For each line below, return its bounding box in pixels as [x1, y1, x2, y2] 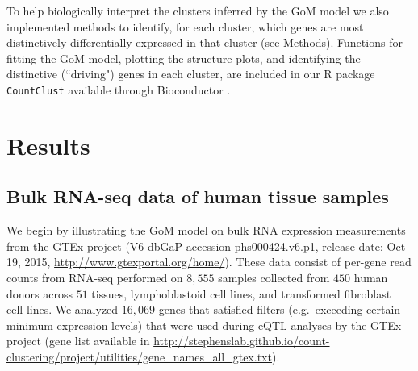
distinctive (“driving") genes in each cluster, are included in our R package [6, 65, 375, 82]
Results [6, 128, 90, 161]
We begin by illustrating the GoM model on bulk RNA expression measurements [6, 222, 406, 239]
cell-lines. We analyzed [6, 301, 119, 318]
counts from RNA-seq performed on [6, 269, 183, 286]
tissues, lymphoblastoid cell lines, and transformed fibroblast [91, 285, 391, 302]
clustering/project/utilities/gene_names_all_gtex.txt [6, 348, 272, 365]
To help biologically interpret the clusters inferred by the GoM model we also [6, 2, 389, 19]
